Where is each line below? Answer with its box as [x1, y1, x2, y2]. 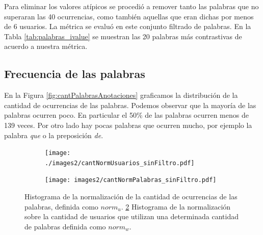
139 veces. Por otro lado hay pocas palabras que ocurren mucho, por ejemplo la [4, 119, 252, 130]
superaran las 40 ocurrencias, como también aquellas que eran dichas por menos [4, 11, 254, 21]
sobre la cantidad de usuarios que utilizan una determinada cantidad [24, 211, 239, 222]
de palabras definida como [24, 221, 106, 231]
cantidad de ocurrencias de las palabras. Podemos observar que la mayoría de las [4, 99, 256, 110]
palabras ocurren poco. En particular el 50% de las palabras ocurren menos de [4, 110, 249, 120]
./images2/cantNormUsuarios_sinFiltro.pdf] [45, 159, 195, 167]
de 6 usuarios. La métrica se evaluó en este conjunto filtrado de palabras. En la [4, 21, 251, 32]
